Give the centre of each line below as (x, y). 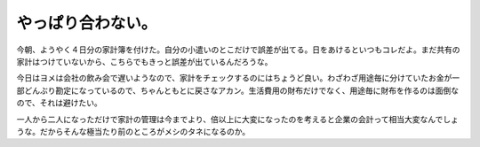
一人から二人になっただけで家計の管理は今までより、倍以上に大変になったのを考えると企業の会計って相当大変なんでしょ (238, 119)
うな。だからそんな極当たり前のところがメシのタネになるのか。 (133, 131)
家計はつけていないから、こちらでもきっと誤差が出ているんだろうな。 (144, 61)
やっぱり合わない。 (87, 23)
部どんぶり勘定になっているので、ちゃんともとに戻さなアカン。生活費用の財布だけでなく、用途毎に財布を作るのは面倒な (238, 90)
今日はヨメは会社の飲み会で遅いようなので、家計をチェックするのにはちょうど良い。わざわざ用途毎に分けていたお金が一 (238, 78)
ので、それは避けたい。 (59, 103)
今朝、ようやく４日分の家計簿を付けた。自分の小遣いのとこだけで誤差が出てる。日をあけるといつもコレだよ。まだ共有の (238, 50)
